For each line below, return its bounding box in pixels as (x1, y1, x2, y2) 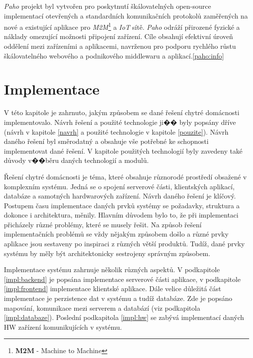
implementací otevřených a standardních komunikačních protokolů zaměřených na (4, 10, 248, 20)
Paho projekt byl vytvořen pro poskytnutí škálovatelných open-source (4, 1, 211, 11)
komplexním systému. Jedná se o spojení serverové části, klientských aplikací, (4, 181, 235, 191)
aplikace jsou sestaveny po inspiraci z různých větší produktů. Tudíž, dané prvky (4, 239, 245, 249)
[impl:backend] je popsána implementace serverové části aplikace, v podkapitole (4, 274, 241, 284)
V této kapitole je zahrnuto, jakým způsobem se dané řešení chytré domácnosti (4, 107, 239, 118)
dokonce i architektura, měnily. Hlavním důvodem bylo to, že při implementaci (4, 210, 238, 220)
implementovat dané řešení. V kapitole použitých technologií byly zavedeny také (4, 145, 243, 156)
